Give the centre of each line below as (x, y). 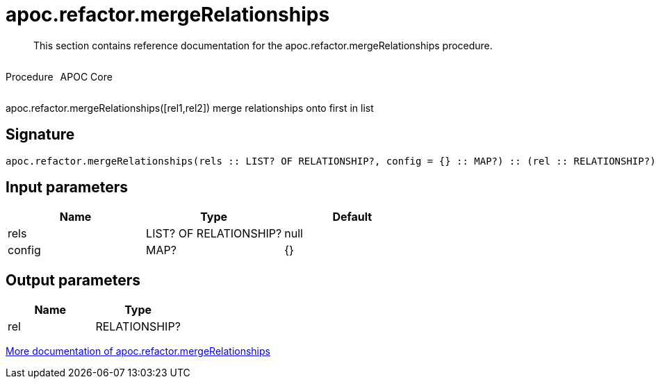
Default (352, 217)
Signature (40, 135)
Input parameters (67, 187)
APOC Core (86, 76)
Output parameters (73, 280)
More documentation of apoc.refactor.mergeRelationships (138, 351)
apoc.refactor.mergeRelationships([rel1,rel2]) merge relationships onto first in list (190, 108)
